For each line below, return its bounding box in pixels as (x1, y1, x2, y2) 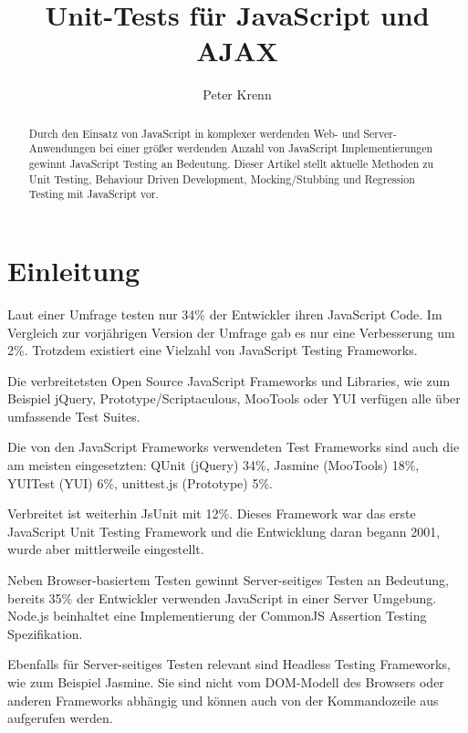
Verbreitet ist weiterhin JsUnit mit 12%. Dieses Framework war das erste (7, 504, 416, 523)
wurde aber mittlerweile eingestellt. (7, 539, 204, 559)
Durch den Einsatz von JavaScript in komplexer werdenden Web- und (28, 125, 360, 141)
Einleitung (7, 251, 140, 288)
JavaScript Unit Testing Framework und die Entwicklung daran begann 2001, (7, 521, 441, 540)
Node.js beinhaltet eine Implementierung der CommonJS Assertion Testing (7, 606, 427, 625)
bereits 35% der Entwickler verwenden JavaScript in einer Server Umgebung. (7, 588, 437, 607)
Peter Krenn (203, 85, 272, 104)
